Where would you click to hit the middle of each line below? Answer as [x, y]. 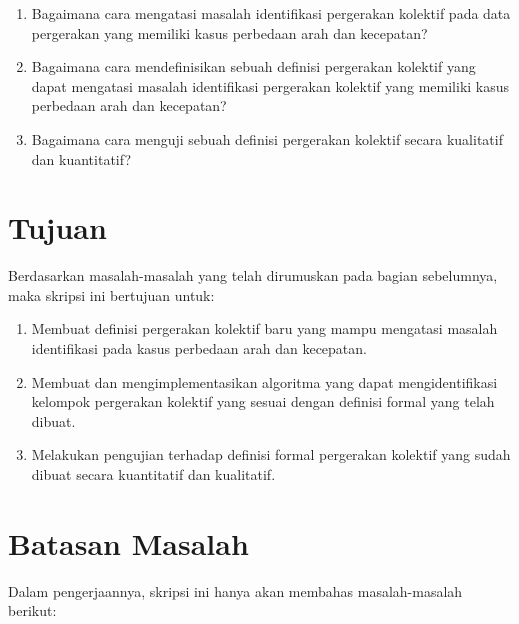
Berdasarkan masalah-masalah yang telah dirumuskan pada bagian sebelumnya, [253, 275]
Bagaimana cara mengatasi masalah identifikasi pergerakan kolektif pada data [271, 13]
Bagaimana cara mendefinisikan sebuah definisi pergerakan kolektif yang [253, 66]
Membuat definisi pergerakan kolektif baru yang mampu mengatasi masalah [264, 328]
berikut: [32, 610]
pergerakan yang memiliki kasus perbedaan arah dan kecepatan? [229, 32]
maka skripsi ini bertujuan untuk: [111, 294]
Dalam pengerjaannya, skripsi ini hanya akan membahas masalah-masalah [235, 590]
